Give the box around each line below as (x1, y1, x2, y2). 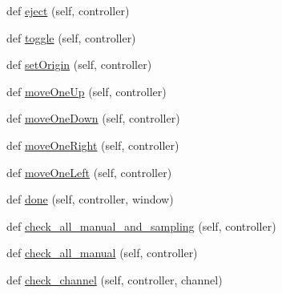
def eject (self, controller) (6, 2, 130, 18)
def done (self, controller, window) (6, 191, 174, 207)
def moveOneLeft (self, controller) (6, 163, 172, 180)
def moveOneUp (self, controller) (6, 83, 167, 99)
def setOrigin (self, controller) (6, 56, 152, 73)
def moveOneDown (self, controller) (6, 110, 180, 127)
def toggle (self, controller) (6, 29, 136, 46)
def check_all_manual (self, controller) (6, 244, 198, 261)
